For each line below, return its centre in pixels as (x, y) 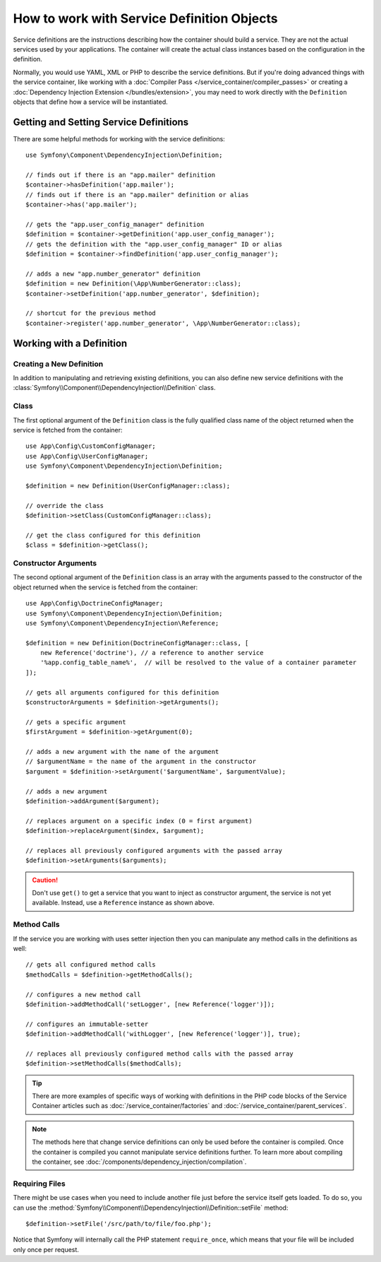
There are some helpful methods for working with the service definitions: (119, 138)
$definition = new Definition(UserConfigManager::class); (128, 485)
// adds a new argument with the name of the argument (122, 751)
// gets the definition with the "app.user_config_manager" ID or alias (154, 244)
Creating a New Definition (58, 364)
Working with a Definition (70, 343)
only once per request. (46, 1249)
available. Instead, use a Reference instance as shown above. (123, 903)
